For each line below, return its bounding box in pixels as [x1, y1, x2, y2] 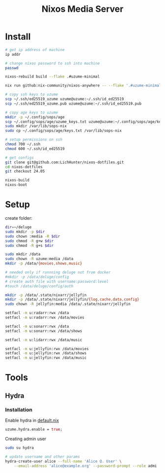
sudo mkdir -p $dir [5, 229, 45, 234]
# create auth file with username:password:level [5, 279, 109, 284]
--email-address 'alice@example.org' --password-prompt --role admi [14, 463, 157, 468]
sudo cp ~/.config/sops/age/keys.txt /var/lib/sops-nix [5, 128, 122, 133]
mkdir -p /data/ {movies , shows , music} [5, 261, 82, 266]
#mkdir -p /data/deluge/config [5, 274, 69, 279]
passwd [5, 65, 19, 70]
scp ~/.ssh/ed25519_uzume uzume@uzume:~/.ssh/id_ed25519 [5, 97, 124, 102]
